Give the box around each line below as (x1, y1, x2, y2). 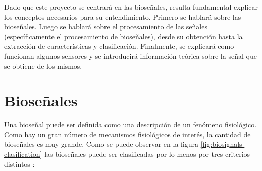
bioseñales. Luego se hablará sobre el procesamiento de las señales (4, 21, 207, 32)
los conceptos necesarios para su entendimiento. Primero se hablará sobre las (4, 11, 241, 22)
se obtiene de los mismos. (4, 60, 82, 71)
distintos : (4, 158, 35, 169)
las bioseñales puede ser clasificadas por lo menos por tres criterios (44, 149, 250, 159)
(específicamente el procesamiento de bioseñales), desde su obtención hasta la (4, 31, 243, 41)
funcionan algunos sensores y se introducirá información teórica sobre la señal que (4, 50, 257, 61)
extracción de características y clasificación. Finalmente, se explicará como (4, 41, 234, 51)
